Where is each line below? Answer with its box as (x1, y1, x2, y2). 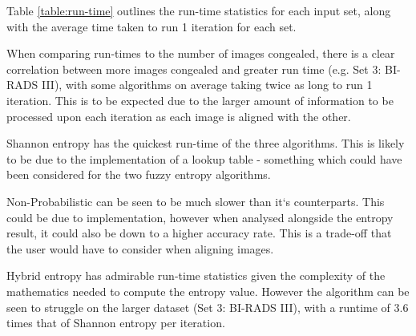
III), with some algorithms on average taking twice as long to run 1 (41, 76, 373, 93)
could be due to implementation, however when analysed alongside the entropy (6, 208, 394, 225)
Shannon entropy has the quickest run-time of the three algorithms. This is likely (6, 135, 405, 152)
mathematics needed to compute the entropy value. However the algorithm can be (6, 282, 410, 299)
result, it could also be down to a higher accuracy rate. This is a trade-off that (6, 225, 392, 241)
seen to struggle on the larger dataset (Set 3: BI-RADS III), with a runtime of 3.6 (6, 298, 409, 315)
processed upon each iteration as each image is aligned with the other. (6, 107, 351, 124)
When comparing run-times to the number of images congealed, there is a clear (6, 45, 395, 62)
